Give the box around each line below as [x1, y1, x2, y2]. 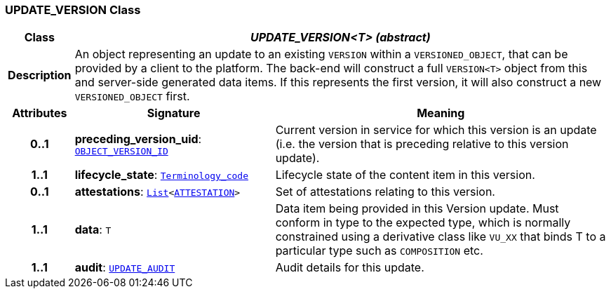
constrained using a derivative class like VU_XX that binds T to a [275, 229, 606, 244]
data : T [74, 222, 112, 237]
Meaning [417, 106, 465, 121]
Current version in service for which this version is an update [275, 123, 597, 138]
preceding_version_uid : [74, 131, 202, 146]
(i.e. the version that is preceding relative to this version [275, 137, 569, 152]
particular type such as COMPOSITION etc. [275, 243, 483, 258]
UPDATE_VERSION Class [5, 3, 141, 17]
